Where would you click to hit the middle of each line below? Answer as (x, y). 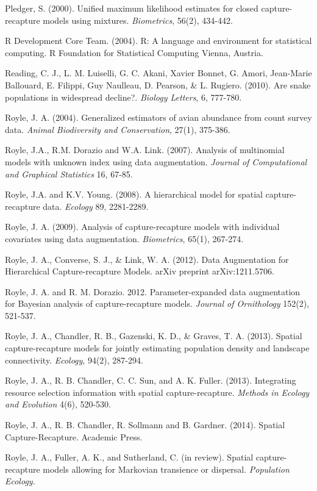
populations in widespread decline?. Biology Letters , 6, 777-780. (123, 97)
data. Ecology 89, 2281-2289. (96, 206)
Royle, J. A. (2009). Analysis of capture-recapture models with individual (142, 227)
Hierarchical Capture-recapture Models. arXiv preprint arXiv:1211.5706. (140, 271)
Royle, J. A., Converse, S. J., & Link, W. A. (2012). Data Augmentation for (147, 259)
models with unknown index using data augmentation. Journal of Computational (156, 161)
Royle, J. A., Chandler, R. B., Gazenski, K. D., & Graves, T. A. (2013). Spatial (154, 336)
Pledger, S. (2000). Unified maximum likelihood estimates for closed (132, 8)
